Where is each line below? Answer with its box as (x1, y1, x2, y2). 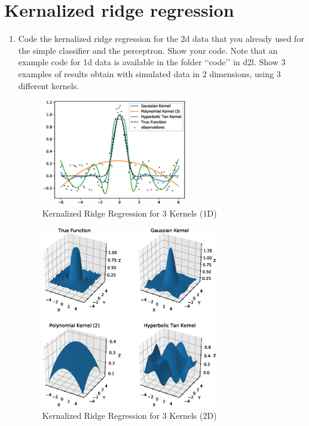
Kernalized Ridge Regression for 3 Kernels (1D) (42, 206, 217, 219)
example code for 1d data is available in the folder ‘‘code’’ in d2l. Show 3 (18, 56, 286, 68)
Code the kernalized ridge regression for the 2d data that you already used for (18, 32, 304, 45)
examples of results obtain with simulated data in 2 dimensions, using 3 (18, 67, 281, 80)
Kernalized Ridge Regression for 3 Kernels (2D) (42, 409, 217, 422)
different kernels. (18, 79, 79, 92)
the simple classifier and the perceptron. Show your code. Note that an (18, 44, 278, 56)
